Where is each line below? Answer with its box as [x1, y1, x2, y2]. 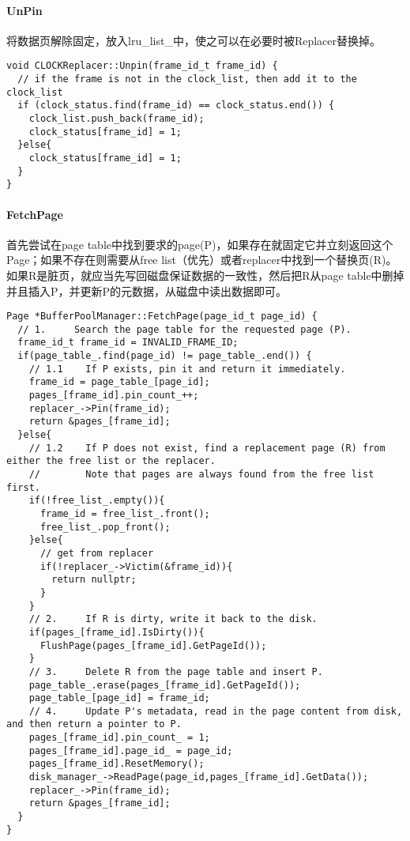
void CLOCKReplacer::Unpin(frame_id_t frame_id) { [6, 60, 278, 72]
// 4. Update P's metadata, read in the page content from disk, [28, 705, 403, 717]
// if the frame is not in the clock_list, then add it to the [17, 74, 357, 85]
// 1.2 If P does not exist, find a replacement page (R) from [28, 442, 386, 454]
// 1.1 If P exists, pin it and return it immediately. [28, 363, 346, 375]
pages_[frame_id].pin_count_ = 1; [28, 732, 210, 744]
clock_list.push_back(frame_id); [28, 113, 205, 125]
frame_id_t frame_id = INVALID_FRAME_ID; [17, 337, 239, 349]
